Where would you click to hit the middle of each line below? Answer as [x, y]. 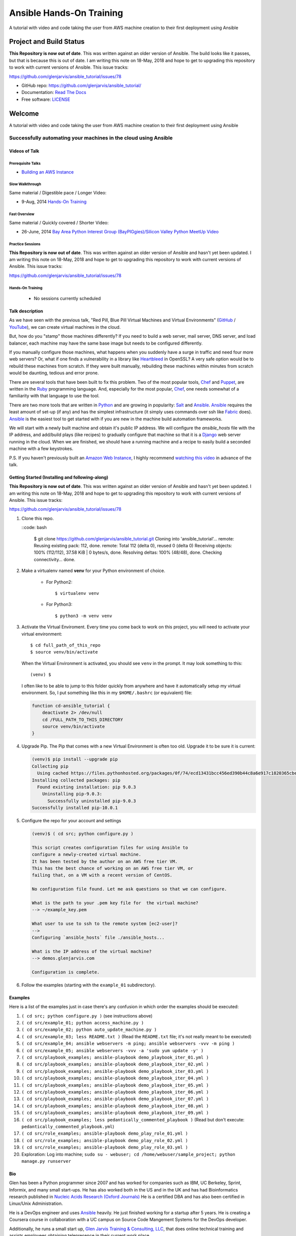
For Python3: [59, 604]
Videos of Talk [24, 151]
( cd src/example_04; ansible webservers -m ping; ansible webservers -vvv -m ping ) [128, 1044]
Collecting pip [50, 766]
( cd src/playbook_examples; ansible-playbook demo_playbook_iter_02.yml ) [115, 1064]
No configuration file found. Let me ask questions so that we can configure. [129, 889]
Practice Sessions [25, 244]
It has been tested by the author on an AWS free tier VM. [105, 861]
